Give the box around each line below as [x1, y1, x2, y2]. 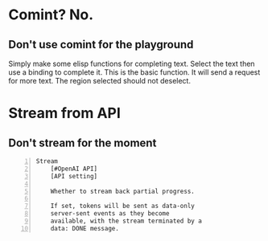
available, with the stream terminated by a [50, 217, 203, 225]
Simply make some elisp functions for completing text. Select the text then [8, 59, 255, 68]
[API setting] [50, 172, 98, 180]
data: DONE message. [50, 224, 119, 232]
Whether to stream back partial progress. [50, 187, 195, 195]
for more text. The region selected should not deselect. [8, 76, 192, 85]
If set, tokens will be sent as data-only [50, 202, 195, 210]
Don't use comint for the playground [8, 38, 194, 51]
